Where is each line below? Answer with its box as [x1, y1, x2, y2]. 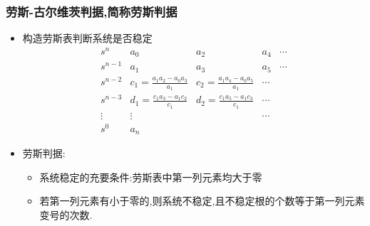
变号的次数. [39, 208, 93, 222]
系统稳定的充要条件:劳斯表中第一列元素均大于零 [39, 169, 262, 184]
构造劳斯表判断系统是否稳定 [22, 31, 153, 45]
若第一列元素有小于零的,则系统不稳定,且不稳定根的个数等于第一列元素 [39, 193, 365, 208]
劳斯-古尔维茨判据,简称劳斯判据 [6, 2, 178, 20]
